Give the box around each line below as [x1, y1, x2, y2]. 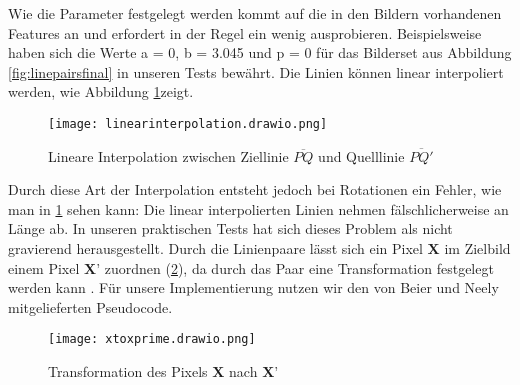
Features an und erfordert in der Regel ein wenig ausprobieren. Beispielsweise [8, 22, 482, 43]
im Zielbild [444, 238, 511, 258]
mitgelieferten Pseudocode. [8, 296, 173, 317]
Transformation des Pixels [48, 361, 208, 382]
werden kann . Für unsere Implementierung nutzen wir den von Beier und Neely [8, 277, 499, 298]
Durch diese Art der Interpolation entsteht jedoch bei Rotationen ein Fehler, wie [8, 179, 502, 200]
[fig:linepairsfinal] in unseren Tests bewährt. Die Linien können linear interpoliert [8, 61, 504, 82]
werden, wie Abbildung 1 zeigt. [8, 81, 194, 102]
